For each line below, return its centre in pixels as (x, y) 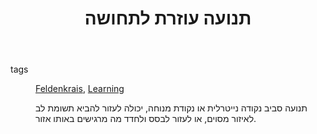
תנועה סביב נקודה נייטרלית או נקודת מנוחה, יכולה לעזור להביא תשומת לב (171, 108)
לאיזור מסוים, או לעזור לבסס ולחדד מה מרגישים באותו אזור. (146, 119)
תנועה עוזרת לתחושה (168, 18)
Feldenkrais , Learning (80, 89)
